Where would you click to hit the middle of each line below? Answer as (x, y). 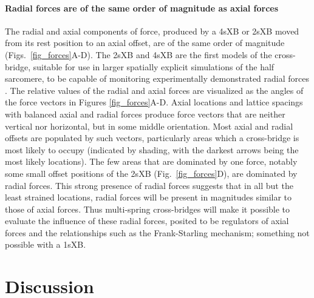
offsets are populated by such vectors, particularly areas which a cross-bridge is (152, 138)
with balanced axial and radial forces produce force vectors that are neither (145, 114)
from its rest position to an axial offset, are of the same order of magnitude (145, 43)
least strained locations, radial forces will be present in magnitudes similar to (148, 197)
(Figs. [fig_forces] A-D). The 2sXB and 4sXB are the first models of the (138, 54)
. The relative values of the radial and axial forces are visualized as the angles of (154, 90)
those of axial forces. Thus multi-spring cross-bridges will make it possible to (148, 209)
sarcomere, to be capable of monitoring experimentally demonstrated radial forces (157, 78)
